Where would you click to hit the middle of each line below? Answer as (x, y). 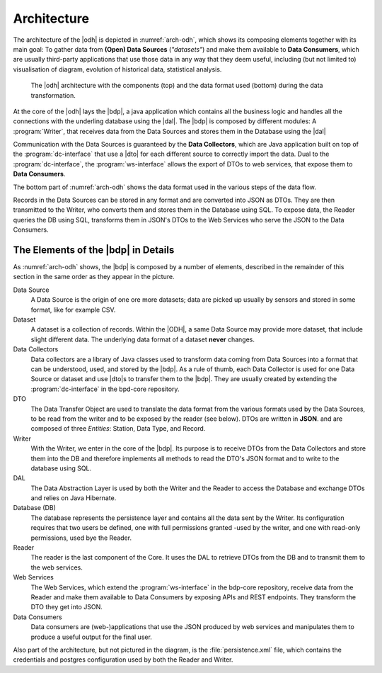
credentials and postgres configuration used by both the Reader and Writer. (123, 660)
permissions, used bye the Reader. (81, 538)
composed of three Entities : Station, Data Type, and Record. (118, 429)
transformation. (53, 95)
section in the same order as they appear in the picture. (94, 277)
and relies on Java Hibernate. (74, 498)
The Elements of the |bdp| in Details (94, 250)
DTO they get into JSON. (66, 607)
